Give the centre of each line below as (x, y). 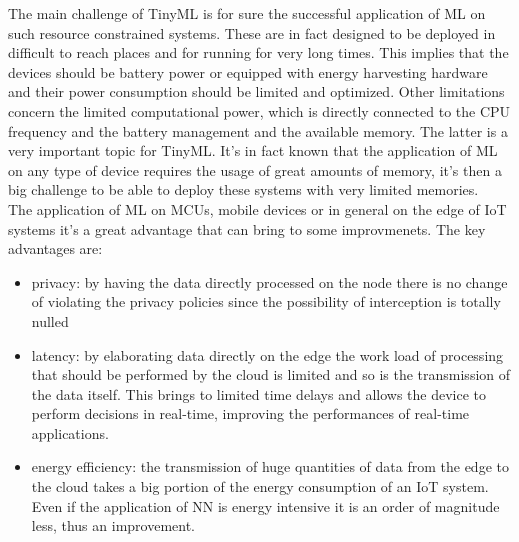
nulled (50, 320)
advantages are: (55, 248)
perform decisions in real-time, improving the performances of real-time (250, 413)
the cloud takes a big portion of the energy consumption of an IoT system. (260, 486)
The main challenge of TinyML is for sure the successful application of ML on (247, 13)
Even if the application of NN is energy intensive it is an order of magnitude (265, 505)
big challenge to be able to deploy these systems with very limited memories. (243, 189)
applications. (70, 432)
